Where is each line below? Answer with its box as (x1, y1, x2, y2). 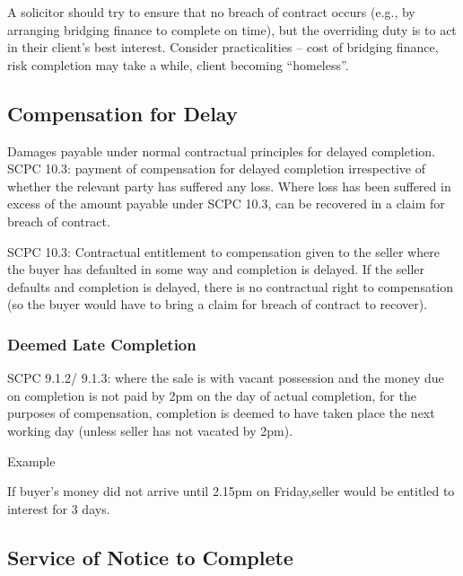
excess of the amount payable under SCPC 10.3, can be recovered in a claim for (7, 194, 445, 213)
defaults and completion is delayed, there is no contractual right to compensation (7, 277, 454, 296)
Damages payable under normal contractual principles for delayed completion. (7, 141, 435, 160)
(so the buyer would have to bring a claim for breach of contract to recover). (7, 295, 428, 314)
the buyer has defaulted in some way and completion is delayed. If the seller (7, 260, 425, 279)
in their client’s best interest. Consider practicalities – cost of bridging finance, (7, 38, 439, 57)
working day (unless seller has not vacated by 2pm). (7, 421, 293, 439)
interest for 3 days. (7, 499, 110, 518)
